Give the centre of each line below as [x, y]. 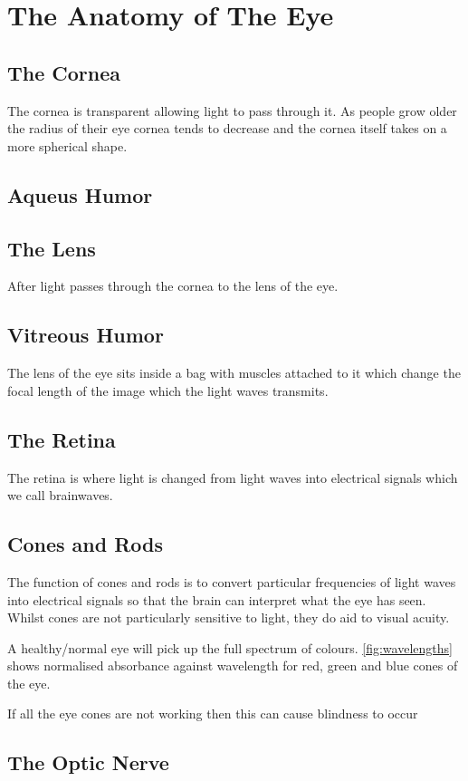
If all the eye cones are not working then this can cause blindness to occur [213, 714]
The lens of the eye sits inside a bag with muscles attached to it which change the [234, 373]
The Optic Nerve [88, 762]
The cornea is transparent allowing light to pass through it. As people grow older [232, 110]
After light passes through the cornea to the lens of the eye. [173, 286]
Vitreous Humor [86, 335]
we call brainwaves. [60, 495]
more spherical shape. [67, 145]
